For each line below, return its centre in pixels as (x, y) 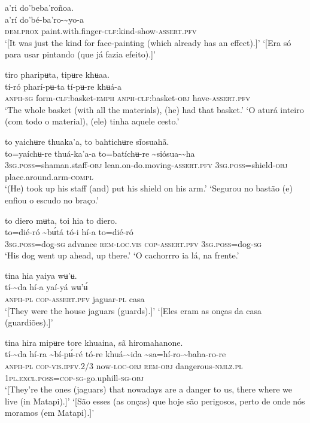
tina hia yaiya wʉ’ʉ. (41, 275)
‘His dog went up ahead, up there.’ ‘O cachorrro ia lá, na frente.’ (122, 255)
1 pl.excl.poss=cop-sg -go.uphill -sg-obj (75, 377)
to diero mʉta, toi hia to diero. (61, 220)
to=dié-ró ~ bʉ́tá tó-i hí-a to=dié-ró (69, 232)
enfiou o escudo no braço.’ (52, 200)
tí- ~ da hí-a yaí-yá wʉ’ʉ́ (46, 287)
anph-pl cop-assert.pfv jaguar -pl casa (75, 299)
